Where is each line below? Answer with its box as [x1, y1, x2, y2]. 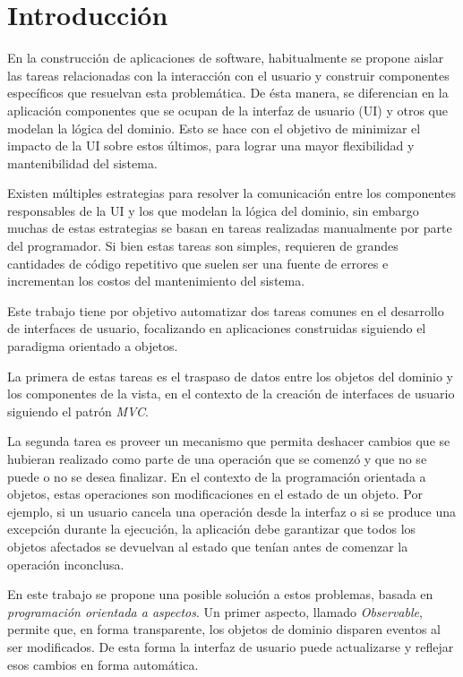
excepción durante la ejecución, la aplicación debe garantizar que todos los [7, 519, 416, 538]
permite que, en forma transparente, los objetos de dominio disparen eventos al [7, 620, 441, 638]
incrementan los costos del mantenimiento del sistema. [7, 271, 305, 290]
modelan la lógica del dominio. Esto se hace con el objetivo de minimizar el [7, 118, 421, 137]
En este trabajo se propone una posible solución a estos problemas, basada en [7, 585, 433, 604]
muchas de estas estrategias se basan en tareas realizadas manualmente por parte [7, 219, 452, 237]
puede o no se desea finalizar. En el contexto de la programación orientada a [7, 467, 426, 485]
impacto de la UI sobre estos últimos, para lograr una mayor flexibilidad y [7, 136, 415, 155]
